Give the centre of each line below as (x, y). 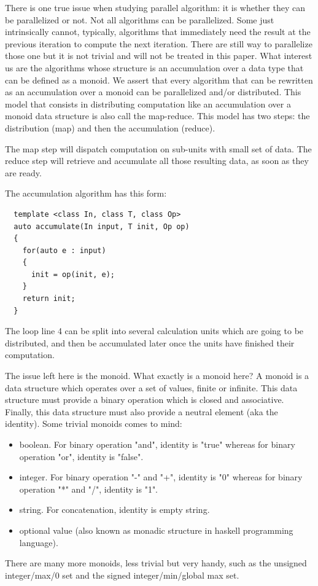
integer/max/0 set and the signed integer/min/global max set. (122, 575)
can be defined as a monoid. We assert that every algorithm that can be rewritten (159, 80)
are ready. (23, 172)
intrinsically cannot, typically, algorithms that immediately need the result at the (158, 32)
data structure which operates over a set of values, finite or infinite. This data (151, 387)
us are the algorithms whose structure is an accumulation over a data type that (154, 67)
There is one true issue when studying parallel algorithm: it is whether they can (155, 7)
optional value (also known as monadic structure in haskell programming (156, 530)
